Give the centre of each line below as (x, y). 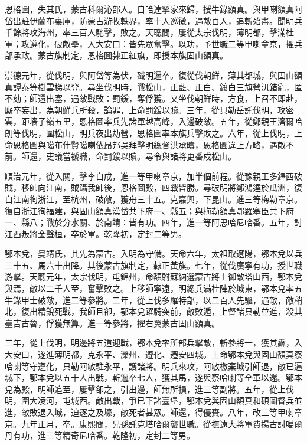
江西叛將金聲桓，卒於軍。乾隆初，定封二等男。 (96, 233)
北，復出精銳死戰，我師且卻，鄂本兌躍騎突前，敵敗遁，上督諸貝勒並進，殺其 (153, 311)
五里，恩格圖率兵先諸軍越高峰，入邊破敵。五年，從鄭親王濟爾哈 (178, 121)
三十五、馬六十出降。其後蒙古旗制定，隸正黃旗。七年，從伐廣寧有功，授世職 (153, 265)
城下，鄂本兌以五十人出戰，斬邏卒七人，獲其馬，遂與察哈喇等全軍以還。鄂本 (153, 377)
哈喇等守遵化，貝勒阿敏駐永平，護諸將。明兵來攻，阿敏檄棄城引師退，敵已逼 (153, 366)
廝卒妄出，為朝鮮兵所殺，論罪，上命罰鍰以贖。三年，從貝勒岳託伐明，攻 (145, 109)
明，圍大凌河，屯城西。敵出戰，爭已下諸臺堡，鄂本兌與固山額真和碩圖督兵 (149, 400)
